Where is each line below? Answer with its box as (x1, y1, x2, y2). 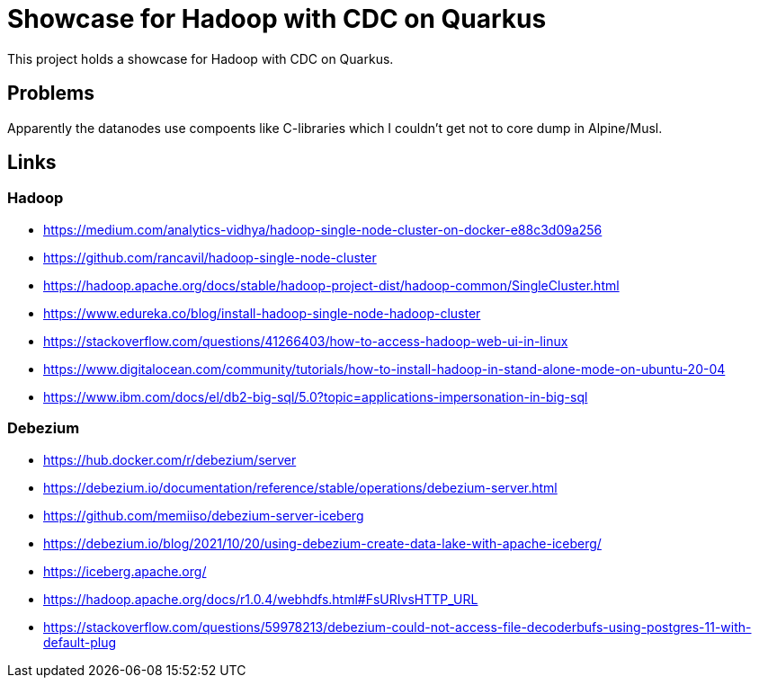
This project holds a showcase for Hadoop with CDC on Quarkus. (7, 50, 394, 67)
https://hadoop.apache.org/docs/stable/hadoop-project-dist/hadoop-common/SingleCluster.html (43, 277, 620, 293)
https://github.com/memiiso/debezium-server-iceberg (43, 507, 364, 523)
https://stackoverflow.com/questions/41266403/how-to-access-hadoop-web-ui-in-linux (43, 333, 568, 349)
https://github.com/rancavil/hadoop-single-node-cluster (43, 249, 377, 265)
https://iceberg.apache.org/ (43, 563, 207, 579)
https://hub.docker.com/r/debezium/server (43, 451, 297, 467)
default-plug (43, 634, 117, 650)
